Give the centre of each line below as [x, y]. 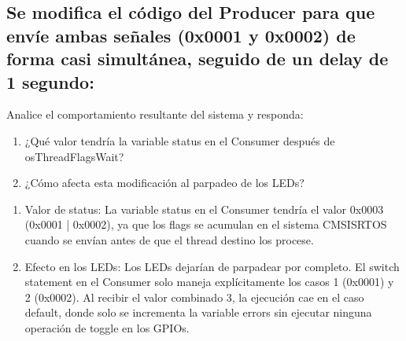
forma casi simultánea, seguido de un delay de [197, 59]
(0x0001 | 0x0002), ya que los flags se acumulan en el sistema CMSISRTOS [206, 224]
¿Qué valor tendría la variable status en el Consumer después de [180, 140]
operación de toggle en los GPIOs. [107, 327]
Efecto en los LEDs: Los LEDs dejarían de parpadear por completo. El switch [212, 266]
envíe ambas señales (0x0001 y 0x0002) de [181, 35]
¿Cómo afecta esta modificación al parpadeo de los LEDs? [164, 183]
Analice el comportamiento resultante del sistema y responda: [155, 114]
